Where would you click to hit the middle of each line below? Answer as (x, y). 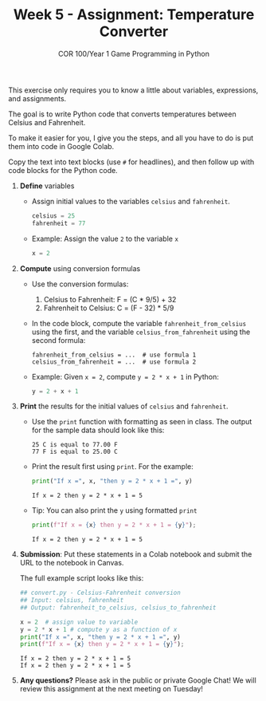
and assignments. (37, 98)
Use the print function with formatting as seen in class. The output (142, 422)
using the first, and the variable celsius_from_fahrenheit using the (141, 332)
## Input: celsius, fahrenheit (72, 601)
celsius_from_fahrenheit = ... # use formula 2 (114, 362)
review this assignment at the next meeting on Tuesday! (111, 689)
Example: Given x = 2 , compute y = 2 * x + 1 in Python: (125, 376)
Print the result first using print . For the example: (112, 467)
